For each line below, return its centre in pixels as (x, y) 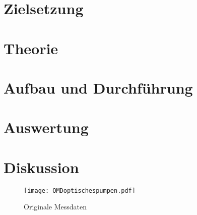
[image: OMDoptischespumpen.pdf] (80, 190)
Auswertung (46, 127)
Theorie (31, 48)
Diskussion (41, 167)
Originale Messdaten (55, 207)
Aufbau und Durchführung (98, 87)
